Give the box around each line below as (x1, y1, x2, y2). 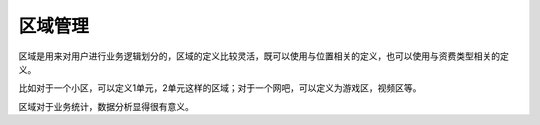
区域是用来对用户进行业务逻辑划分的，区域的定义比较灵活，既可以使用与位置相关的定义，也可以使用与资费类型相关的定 (18, 50, 509, 62)
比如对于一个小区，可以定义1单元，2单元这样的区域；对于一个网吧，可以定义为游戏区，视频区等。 (18, 82, 422, 94)
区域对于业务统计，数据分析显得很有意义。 (18, 100, 194, 112)
